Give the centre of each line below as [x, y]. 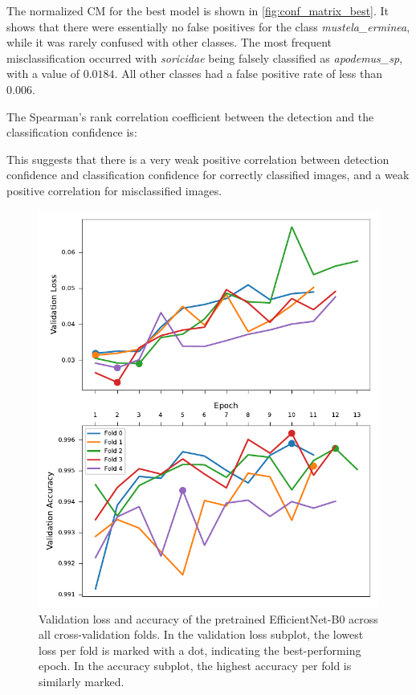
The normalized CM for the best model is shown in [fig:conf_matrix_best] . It [198, 10]
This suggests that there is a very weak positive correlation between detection [198, 159]
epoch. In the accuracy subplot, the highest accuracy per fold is [195, 666]
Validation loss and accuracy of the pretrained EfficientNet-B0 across [208, 618]
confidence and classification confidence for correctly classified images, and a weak [208, 175]
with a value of [43, 74]
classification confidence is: [72, 132]
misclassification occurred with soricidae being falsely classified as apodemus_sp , [205, 57]
